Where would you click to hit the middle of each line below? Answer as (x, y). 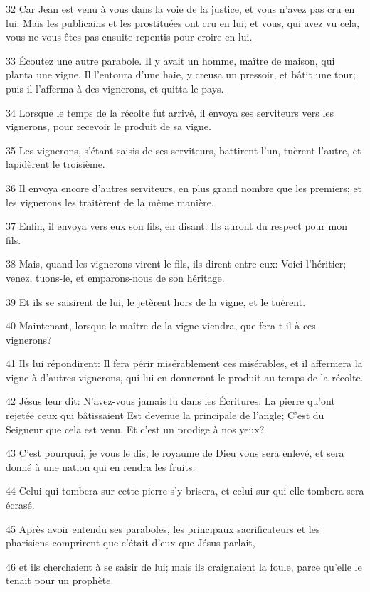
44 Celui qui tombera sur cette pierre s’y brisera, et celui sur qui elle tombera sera (185, 491)
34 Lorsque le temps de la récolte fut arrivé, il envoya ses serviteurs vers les (170, 112)
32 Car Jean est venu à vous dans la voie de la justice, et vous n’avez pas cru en (180, 9)
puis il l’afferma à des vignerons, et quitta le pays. (115, 88)
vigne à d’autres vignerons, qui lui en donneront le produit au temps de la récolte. (185, 377)
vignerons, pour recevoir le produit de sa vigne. (109, 126)
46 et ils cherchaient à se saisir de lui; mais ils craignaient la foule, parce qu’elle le (184, 566)
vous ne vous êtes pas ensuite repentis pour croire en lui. (129, 37)
